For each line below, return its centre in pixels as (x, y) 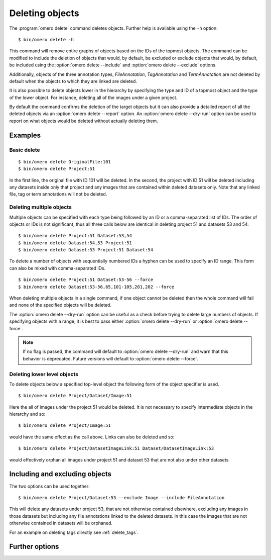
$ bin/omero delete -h (46, 39)
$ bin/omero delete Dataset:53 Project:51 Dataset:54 (86, 250)
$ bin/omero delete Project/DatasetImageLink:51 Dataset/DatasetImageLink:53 (116, 448)
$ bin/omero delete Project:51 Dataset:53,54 (75, 236)
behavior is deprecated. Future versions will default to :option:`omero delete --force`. (111, 358)
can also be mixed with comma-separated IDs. (57, 268)
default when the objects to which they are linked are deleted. (73, 81)
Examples (25, 135)
